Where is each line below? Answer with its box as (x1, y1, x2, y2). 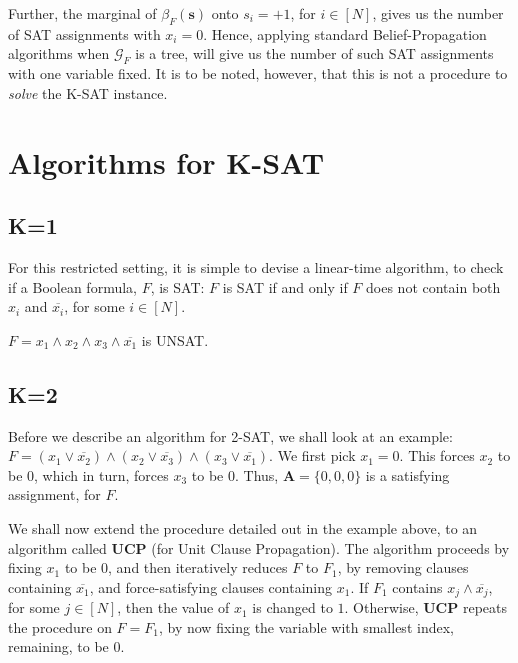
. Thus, (234, 464, 279, 485)
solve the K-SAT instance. (8, 82, 168, 103)
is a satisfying (365, 464, 450, 485)
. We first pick (269, 445, 356, 466)
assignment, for (8, 484, 101, 505)
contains (392, 576, 443, 597)
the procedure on (8, 616, 112, 637)
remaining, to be (8, 636, 109, 657)
